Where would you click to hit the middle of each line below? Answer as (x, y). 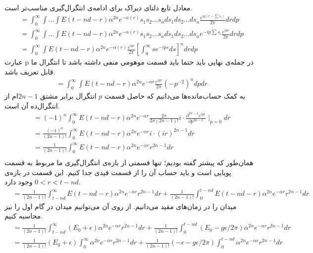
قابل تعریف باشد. (30, 72)
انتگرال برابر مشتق (68, 95)
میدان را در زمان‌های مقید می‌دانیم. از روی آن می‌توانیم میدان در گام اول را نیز (121, 206)
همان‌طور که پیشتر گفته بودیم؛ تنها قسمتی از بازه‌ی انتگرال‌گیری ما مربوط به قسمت (129, 163)
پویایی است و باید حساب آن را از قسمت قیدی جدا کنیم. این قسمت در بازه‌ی (118, 172)
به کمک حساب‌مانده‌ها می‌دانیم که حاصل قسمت (175, 95)
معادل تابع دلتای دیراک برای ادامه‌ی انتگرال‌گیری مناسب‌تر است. (98, 7)
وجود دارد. (43, 182)
